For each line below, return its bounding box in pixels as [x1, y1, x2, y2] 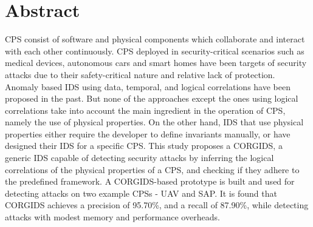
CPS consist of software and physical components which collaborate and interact [5, 33, 305, 45]
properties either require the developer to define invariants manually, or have [5, 127, 291, 140]
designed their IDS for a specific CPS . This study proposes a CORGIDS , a [5, 139, 283, 152]
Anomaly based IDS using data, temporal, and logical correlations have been [5, 80, 291, 93]
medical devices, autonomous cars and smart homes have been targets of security [5, 56, 307, 69]
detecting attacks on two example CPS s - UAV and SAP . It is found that [5, 186, 277, 199]
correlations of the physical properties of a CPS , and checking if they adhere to [5, 163, 300, 176]
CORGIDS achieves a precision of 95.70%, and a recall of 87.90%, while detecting [5, 199, 309, 211]
